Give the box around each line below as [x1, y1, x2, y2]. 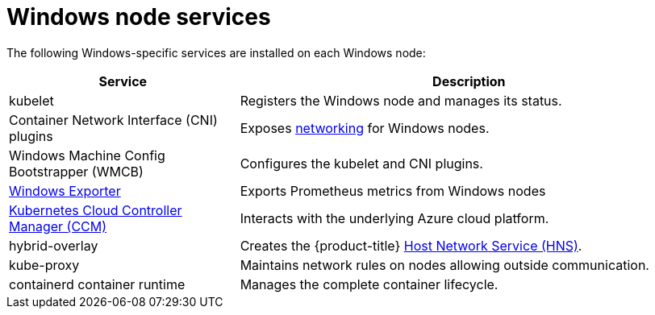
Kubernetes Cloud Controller [9, 201, 182, 218]
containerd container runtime [9, 276, 186, 292]
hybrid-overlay [9, 237, 98, 254]
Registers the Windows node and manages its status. [240, 92, 562, 109]
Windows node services [6, 3, 271, 31]
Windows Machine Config [9, 147, 165, 164]
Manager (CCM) [9, 218, 107, 234]
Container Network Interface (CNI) [9, 111, 218, 128]
